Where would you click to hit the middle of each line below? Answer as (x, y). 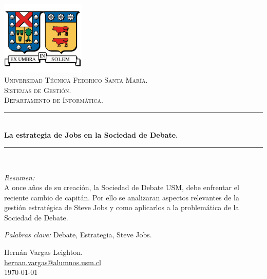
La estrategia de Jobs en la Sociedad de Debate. (91, 135)
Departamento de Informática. (54, 100)
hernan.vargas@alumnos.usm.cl (53, 262)
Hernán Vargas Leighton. (43, 252)
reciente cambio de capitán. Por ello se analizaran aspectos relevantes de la (122, 197)
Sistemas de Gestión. (38, 90)
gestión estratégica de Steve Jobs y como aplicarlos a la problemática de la (122, 207)
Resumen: (20, 177)
